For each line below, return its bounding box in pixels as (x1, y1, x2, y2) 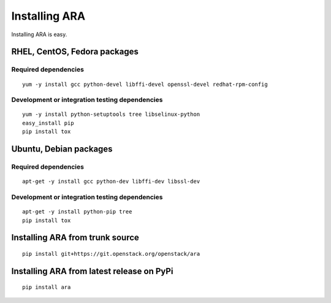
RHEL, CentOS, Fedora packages (11, 47, 139, 57)
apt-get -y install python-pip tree (22, 209, 132, 215)
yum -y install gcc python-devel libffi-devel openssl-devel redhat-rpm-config (22, 80, 268, 88)
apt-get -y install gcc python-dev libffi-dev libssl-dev (22, 178, 200, 185)
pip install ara (22, 284, 71, 291)
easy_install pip (22, 120, 74, 126)
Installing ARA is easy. (11, 31, 67, 38)
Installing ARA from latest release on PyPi (11, 266, 173, 276)
